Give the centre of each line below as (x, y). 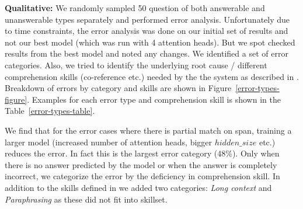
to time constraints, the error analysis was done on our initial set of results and (147, 31)
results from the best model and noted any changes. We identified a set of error (147, 53)
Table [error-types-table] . (50, 111)
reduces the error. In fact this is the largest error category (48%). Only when (142, 153)
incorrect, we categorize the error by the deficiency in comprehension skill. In (142, 176)
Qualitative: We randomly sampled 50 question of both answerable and (135, 8)
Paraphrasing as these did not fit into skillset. (86, 199)
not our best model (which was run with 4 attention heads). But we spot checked (150, 42)
